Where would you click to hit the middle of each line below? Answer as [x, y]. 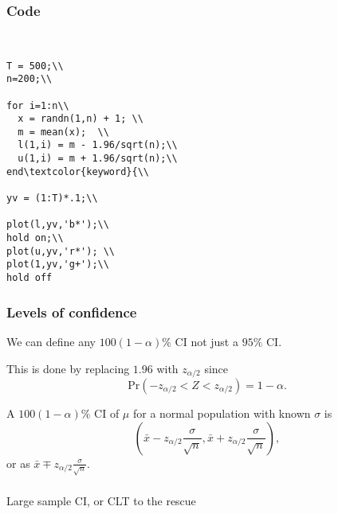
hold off [29, 278]
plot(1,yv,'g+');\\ [58, 265]
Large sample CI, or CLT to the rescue [101, 501]
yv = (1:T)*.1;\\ [52, 199]
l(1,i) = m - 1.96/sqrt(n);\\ [98, 145]
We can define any [51, 341]
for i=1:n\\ [38, 105]
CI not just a [206, 341]
